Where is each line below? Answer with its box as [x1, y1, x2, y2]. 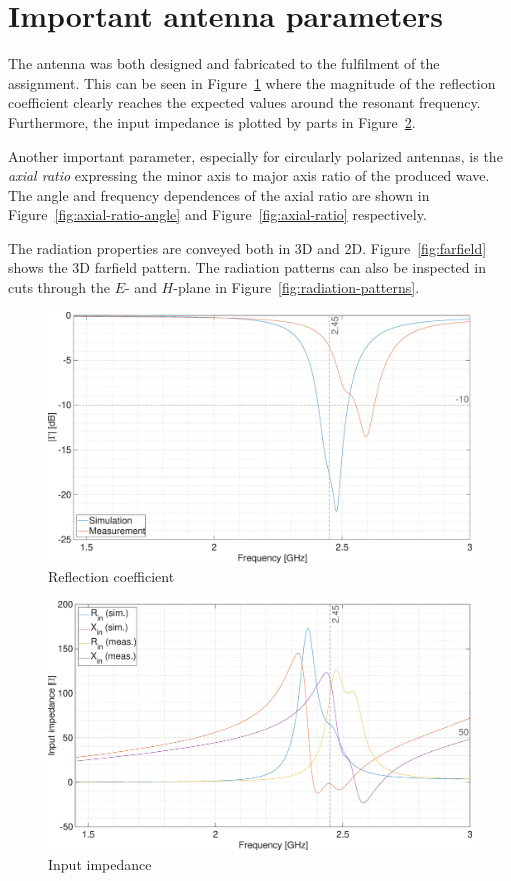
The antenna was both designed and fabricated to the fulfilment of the [8, 53, 440, 74]
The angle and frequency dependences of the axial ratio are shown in [8, 184, 430, 205]
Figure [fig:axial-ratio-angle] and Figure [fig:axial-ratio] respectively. [8, 204, 427, 225]
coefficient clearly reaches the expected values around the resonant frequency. [8, 92, 481, 113]
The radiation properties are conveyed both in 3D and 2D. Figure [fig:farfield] [8, 237, 487, 258]
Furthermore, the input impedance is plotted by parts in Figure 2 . [8, 111, 416, 132]
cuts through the [8, 277, 111, 298]
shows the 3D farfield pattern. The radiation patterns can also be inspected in [8, 257, 486, 278]
